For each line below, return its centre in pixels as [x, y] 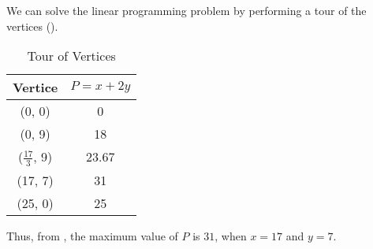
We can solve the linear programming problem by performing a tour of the [186, 10]
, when [231, 235]
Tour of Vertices [71, 56]
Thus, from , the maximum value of [92, 235]
